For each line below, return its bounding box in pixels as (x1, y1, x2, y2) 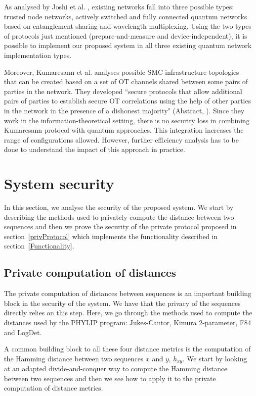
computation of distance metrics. (4, 383, 103, 393)
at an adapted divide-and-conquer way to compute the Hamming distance (4, 363, 228, 374)
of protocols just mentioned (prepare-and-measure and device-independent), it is (4, 30, 247, 41)
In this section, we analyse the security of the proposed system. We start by (4, 202, 234, 212)
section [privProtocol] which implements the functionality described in (4, 231, 218, 241)
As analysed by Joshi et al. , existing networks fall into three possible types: (4, 1, 234, 11)
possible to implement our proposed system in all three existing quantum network (4, 40, 252, 50)
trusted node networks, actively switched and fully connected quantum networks (4, 11, 247, 21)
